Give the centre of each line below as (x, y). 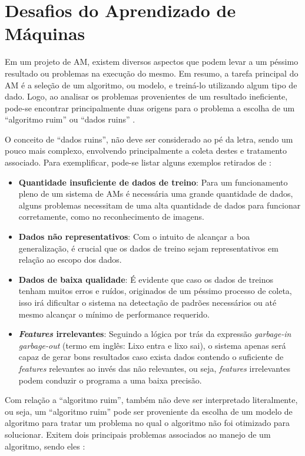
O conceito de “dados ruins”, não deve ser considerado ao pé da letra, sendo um (149, 139)
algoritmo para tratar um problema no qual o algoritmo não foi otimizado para (147, 423)
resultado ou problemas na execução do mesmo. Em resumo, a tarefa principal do (152, 73)
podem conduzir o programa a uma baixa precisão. (110, 380)
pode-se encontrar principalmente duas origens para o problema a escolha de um (150, 108)
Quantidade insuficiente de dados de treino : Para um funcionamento (153, 182)
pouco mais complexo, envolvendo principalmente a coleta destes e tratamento (146, 151)
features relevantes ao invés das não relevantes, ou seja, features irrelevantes (154, 368)
